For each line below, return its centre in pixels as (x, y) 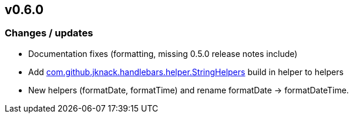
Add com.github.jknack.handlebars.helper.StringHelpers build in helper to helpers (186, 72)
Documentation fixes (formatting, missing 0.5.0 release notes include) (163, 53)
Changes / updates (49, 33)
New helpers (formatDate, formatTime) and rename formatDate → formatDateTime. (189, 90)
